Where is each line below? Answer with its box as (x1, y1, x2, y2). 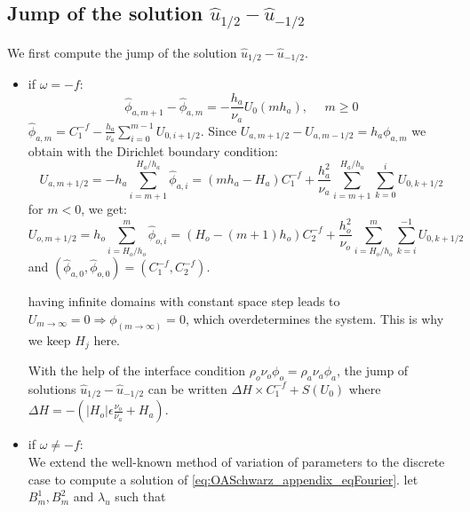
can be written (147, 379, 227, 398)
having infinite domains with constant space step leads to (28, 292, 340, 311)
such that (115, 487, 166, 506)
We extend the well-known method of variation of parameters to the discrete (28, 452, 445, 470)
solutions (28, 379, 76, 398)
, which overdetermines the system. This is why (185, 309, 444, 327)
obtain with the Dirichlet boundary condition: (28, 141, 278, 160)
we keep (28, 330, 71, 349)
